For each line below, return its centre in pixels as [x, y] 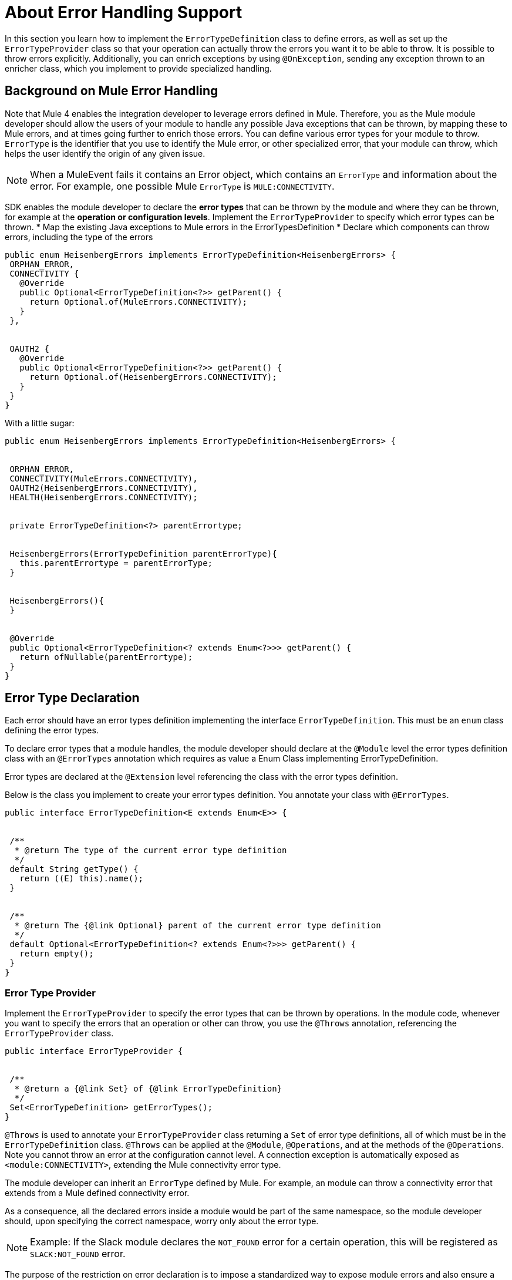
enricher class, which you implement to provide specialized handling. [138, 68]
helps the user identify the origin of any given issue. [105, 153]
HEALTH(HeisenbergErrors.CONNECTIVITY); [104, 497]
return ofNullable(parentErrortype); [106, 657]
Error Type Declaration [72, 698]
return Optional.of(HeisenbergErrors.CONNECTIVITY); [153, 377]
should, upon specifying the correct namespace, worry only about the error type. [162, 1221]
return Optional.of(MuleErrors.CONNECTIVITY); [139, 302]
